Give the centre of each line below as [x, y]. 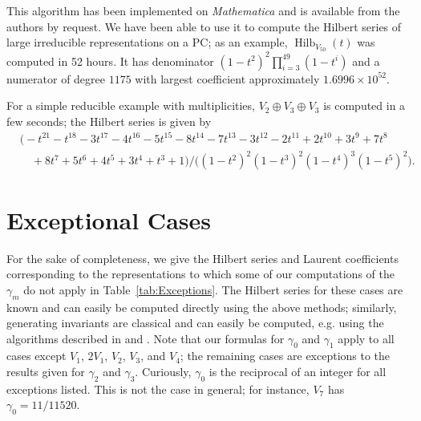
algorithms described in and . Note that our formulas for [146, 338]
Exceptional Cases [109, 219]
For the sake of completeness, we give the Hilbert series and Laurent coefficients [202, 258]
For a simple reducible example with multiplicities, [131, 105]
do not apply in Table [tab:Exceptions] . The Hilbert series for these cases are [213, 289]
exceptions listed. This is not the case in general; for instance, [158, 389]
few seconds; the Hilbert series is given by [109, 121]
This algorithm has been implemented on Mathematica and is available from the [203, 10]
